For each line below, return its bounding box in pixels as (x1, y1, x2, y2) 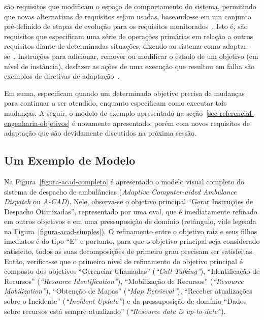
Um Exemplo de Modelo (4, 152, 136, 168)
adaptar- (222, 41, 249, 51)
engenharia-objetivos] (4, 117, 70, 128)
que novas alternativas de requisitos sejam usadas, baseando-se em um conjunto (4, 11, 251, 21)
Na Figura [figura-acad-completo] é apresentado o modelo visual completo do (4, 176, 244, 186)
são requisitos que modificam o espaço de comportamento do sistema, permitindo (4, 1, 256, 11)
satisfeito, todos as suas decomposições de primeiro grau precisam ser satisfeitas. (4, 246, 254, 257)
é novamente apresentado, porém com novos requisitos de (72, 117, 250, 128)
